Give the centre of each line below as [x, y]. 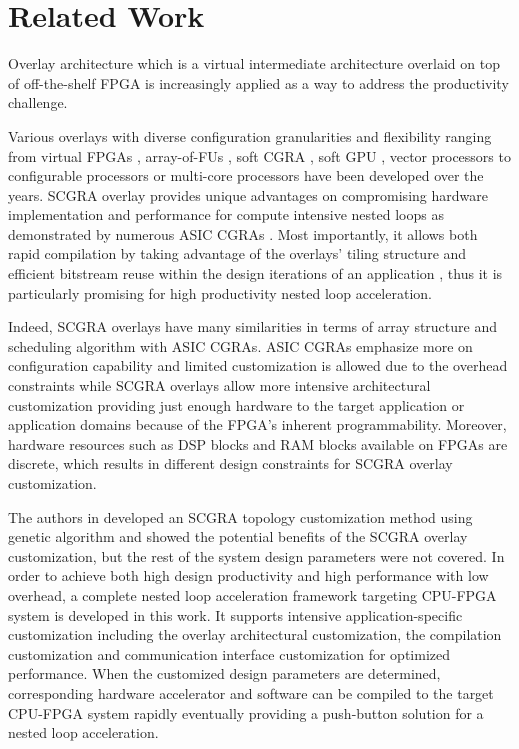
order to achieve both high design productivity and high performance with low [248, 575]
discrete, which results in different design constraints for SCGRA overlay [230, 463]
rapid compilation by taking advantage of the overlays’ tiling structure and [237, 253]
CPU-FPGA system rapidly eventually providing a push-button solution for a [246, 712]
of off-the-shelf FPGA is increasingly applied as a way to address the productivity [258, 82]
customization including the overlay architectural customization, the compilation [255, 634]
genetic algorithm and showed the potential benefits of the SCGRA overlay [238, 536]
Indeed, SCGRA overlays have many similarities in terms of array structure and [252, 326]
